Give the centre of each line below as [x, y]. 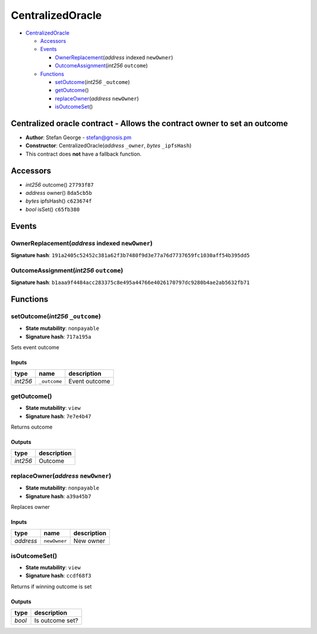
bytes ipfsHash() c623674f [59, 201]
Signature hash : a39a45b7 [58, 496]
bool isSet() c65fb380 [53, 209]
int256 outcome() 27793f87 [60, 184]
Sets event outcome [35, 348]
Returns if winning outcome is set [51, 586]
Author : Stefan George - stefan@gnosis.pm [78, 137]
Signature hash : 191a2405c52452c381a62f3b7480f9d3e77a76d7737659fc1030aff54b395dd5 [130, 255]
